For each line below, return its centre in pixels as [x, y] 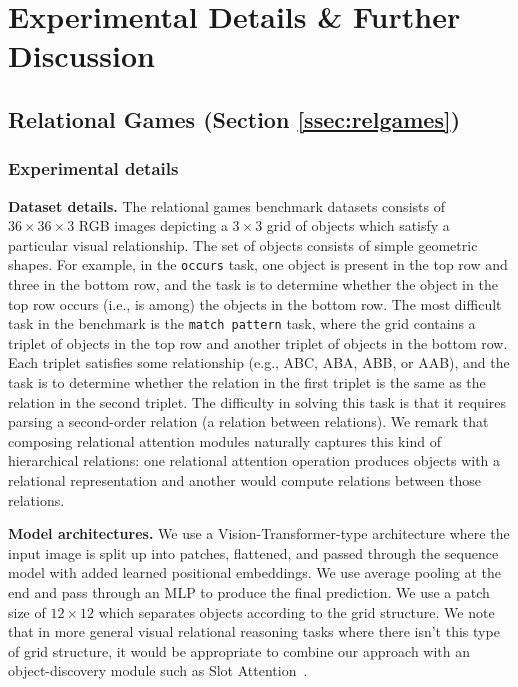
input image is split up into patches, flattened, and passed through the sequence [253, 552]
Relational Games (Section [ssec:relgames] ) [234, 118]
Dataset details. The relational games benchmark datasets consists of [226, 205]
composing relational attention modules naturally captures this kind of [224, 440]
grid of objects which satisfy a [358, 225]
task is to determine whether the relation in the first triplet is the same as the [247, 382]
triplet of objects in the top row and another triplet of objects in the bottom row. [258, 342]
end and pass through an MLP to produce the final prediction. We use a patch [249, 591]
